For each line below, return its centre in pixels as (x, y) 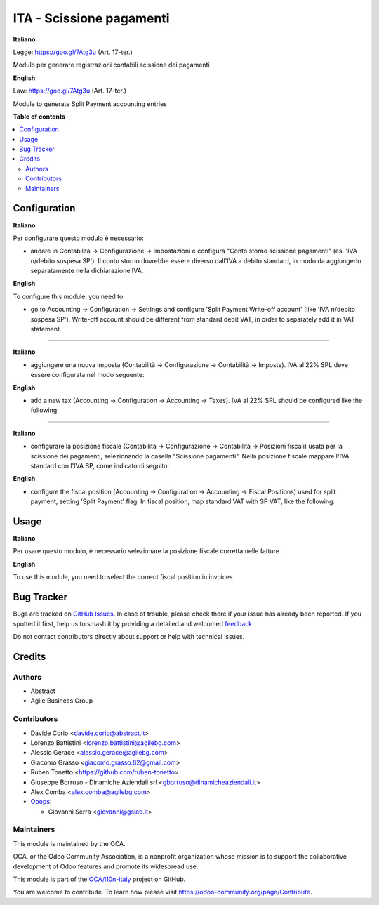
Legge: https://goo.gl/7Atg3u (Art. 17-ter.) (73, 52)
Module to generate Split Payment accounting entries (90, 104)
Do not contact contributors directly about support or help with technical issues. (129, 636)
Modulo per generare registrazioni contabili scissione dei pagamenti (111, 65)
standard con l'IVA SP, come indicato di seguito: (100, 465)
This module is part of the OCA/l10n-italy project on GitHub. (99, 879)
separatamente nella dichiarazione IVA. (87, 271)
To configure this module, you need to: (69, 296)
